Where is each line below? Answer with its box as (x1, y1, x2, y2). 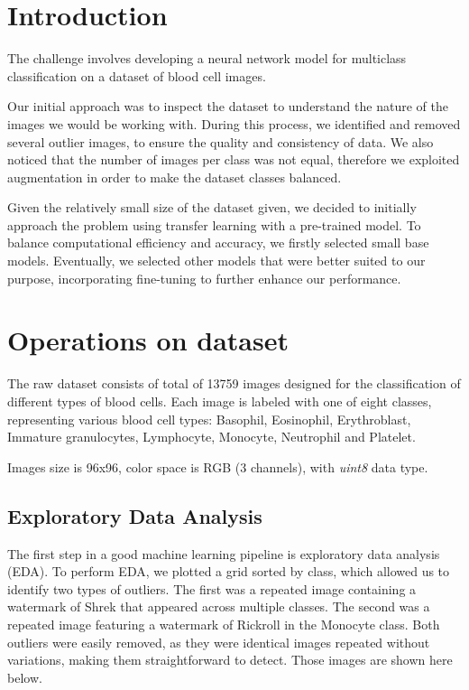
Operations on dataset (7, 322, 289, 359)
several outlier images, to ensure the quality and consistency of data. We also (7, 132, 434, 151)
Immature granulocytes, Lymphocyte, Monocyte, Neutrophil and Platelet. (7, 427, 416, 446)
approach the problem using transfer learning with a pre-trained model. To (7, 215, 421, 234)
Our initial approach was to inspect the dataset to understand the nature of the (7, 97, 448, 116)
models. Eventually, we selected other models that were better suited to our (7, 251, 426, 270)
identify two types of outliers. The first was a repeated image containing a (7, 579, 417, 598)
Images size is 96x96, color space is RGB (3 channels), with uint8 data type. (7, 457, 428, 476)
